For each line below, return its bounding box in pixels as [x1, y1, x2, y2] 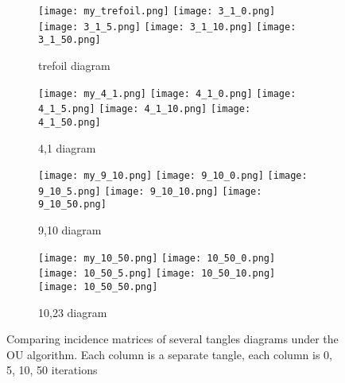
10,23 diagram [38, 304, 107, 320]
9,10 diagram [38, 222, 102, 238]
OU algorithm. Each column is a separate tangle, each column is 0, [6, 346, 332, 362]
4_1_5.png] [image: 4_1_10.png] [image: [38, 103, 251, 115]
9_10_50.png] [38, 199, 107, 211]
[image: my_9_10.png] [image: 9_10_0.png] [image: [38, 170, 308, 182]
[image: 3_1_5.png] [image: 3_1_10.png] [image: [38, 21, 297, 33]
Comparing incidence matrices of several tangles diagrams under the [6, 331, 339, 347]
